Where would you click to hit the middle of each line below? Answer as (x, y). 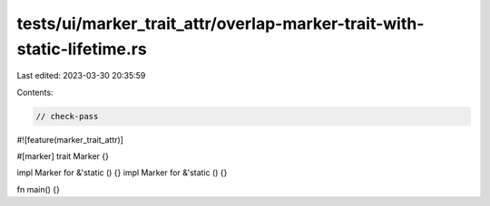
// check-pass (67, 116)
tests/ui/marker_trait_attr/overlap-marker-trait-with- (220, 23)
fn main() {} (39, 189)
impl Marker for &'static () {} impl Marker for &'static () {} (122, 173)
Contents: (35, 92)
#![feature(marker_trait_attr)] (70, 139)
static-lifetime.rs (82, 49)
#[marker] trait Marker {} (63, 156)
